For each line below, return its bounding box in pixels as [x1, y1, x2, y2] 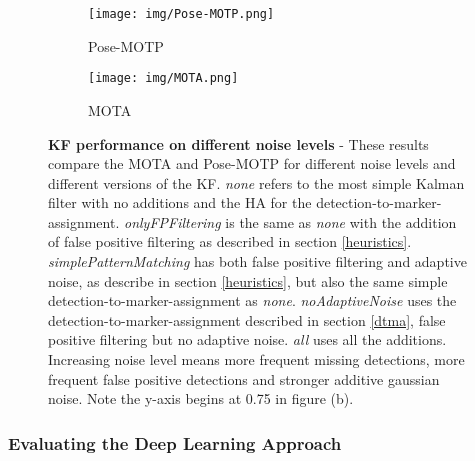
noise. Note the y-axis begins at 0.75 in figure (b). [48, 388, 354, 409]
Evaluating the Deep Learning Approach [8, 430, 342, 455]
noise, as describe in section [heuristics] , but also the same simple [48, 270, 448, 291]
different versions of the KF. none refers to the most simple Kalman [48, 172, 465, 193]
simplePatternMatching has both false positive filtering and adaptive [48, 251, 467, 272]
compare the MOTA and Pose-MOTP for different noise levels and [48, 153, 456, 174]
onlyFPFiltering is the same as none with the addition [123, 211, 457, 232]
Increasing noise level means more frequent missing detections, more [48, 349, 465, 370]
